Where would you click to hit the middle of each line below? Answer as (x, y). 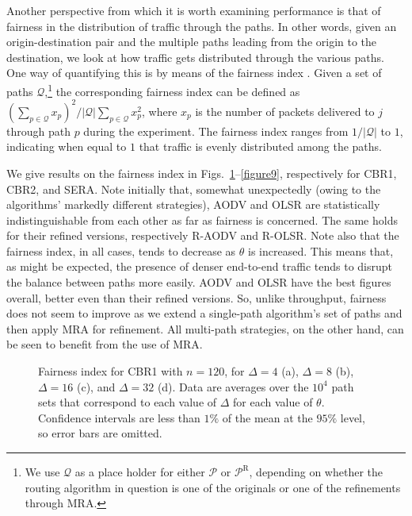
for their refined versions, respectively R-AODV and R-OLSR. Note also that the (203, 235)
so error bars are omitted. (100, 433)
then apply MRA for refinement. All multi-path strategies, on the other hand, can (205, 328)
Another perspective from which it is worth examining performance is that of (194, 10)
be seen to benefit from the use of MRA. (105, 344)
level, (353, 417)
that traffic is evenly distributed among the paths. (261, 146)
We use (42, 472)
